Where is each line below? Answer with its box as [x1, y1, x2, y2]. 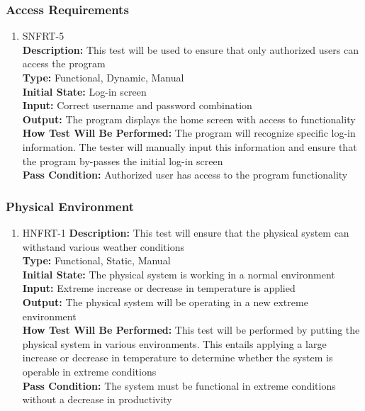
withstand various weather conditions [22, 239, 185, 254]
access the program [22, 56, 106, 71]
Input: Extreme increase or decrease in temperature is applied [22, 281, 296, 295]
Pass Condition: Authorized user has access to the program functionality [22, 167, 348, 182]
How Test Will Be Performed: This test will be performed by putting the [22, 322, 360, 337]
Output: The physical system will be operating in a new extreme [22, 294, 308, 309]
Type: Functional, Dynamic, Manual [22, 70, 184, 84]
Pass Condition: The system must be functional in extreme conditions [22, 378, 336, 393]
